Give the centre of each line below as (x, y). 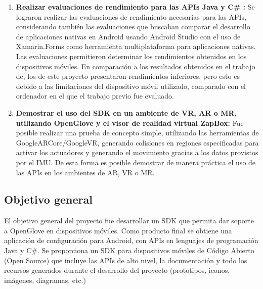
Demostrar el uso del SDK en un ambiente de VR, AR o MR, (126, 112)
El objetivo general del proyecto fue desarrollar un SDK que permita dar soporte (129, 221)
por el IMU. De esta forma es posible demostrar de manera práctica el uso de (136, 162)
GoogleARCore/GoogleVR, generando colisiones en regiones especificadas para (137, 142)
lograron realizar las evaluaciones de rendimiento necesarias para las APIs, (131, 16)
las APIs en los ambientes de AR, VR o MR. (85, 172)
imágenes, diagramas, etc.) (45, 280)
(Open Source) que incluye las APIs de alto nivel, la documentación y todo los (126, 260)
